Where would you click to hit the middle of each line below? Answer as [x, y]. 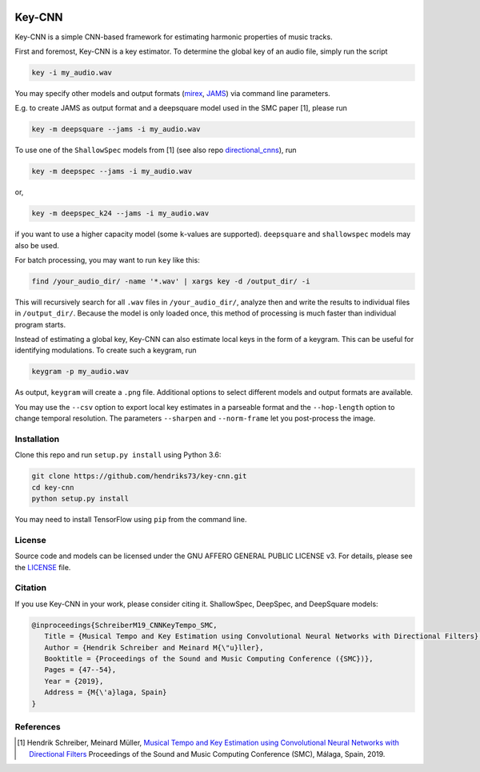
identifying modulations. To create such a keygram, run [106, 350]
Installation [37, 439]
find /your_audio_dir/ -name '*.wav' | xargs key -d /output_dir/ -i [171, 281]
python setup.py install [80, 499]
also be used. [37, 245]
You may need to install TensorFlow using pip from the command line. [131, 520]
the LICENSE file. [43, 567]
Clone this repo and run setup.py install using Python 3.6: [118, 455]
